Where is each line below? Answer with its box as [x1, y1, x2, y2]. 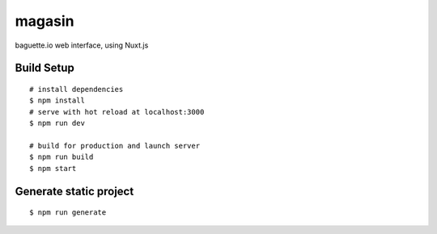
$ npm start [29, 164, 77, 173]
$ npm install [29, 96, 85, 105]
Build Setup [15, 61, 74, 75]
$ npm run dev [29, 119, 85, 128]
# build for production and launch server [29, 141, 201, 150]
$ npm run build [29, 153, 94, 161]
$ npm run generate [29, 208, 107, 217]
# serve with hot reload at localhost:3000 [29, 107, 205, 116]
